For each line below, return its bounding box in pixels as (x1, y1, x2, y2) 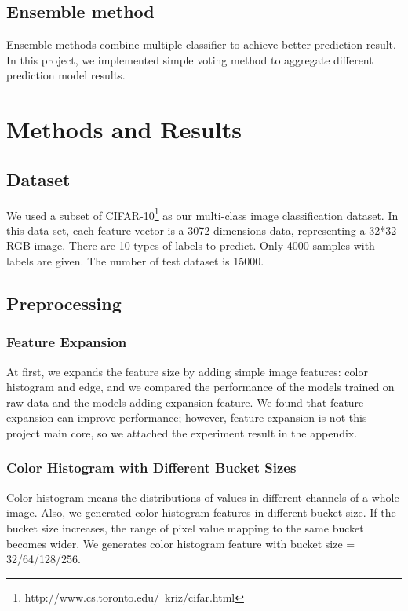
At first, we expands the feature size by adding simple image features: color (6, 363, 368, 379)
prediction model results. (6, 67, 126, 83)
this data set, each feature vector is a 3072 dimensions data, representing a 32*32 (6, 221, 397, 238)
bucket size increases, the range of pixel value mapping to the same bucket (6, 519, 364, 536)
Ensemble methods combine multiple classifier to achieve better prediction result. (6, 36, 396, 53)
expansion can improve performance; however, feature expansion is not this (6, 409, 367, 426)
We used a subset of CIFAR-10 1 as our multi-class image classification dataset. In (6, 204, 399, 223)
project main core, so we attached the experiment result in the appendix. (6, 424, 358, 441)
